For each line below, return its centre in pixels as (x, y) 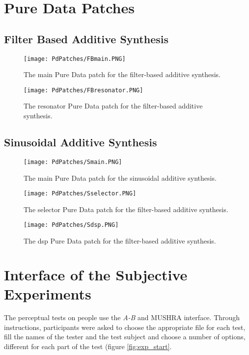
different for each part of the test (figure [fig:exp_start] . (88, 346)
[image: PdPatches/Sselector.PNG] (80, 194)
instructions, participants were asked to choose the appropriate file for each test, (125, 327)
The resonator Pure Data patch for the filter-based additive (113, 106)
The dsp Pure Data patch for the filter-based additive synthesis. (120, 241)
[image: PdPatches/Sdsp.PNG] (71, 225)
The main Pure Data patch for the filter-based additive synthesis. (122, 74)
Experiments (48, 294)
